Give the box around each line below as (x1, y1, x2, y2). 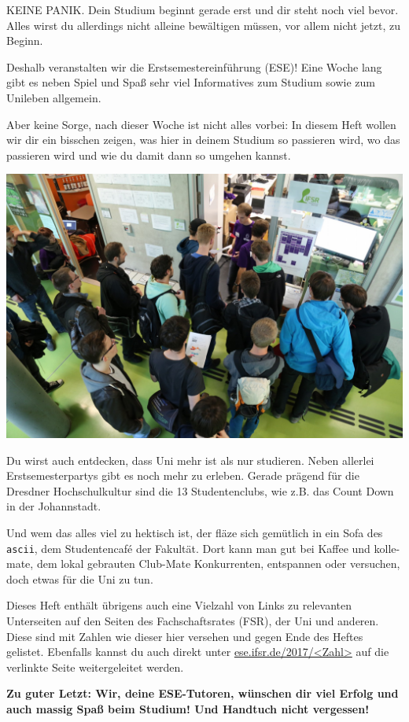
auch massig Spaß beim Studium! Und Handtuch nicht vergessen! (6, 700, 370, 716)
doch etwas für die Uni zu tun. (6, 570, 153, 587)
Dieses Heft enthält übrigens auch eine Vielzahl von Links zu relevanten (6, 597, 352, 613)
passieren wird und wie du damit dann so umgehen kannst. (6, 146, 291, 163)
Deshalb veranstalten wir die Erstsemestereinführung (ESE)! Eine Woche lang (6, 58, 382, 75)
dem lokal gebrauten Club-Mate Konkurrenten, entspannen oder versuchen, (36, 555, 400, 572)
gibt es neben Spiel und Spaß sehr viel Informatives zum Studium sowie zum (6, 74, 375, 90)
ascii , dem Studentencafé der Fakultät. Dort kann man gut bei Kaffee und (6, 540, 370, 556)
